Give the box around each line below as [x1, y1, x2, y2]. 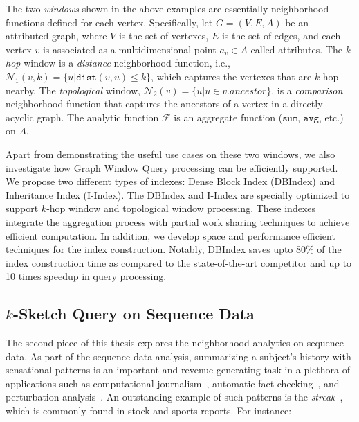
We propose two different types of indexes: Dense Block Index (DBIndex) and [6, 174, 335, 188]
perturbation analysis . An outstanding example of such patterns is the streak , [6, 389, 343, 404]
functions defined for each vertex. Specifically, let [6, 15, 213, 29]
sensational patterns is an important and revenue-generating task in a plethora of [6, 362, 350, 377]
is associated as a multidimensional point [42, 42, 217, 56]
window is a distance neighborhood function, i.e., [24, 55, 230, 70]
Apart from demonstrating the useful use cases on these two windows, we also [6, 146, 335, 161]
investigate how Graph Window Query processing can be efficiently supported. [6, 160, 338, 175]
